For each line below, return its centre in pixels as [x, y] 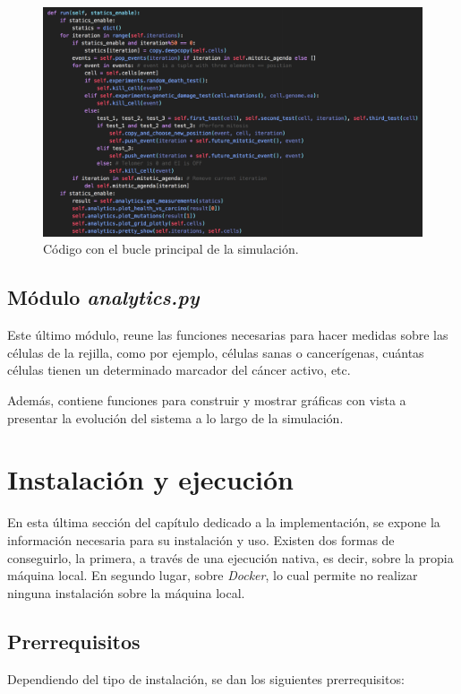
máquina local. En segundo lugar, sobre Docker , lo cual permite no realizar [213, 575]
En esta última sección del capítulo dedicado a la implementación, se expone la [224, 522]
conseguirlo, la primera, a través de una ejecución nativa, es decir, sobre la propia [230, 557]
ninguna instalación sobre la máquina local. [126, 592]
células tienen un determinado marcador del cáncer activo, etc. [179, 370]
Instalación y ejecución [151, 479]
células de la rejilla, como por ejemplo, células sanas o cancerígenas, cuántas [216, 352]
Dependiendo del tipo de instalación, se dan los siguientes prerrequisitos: [206, 678]
